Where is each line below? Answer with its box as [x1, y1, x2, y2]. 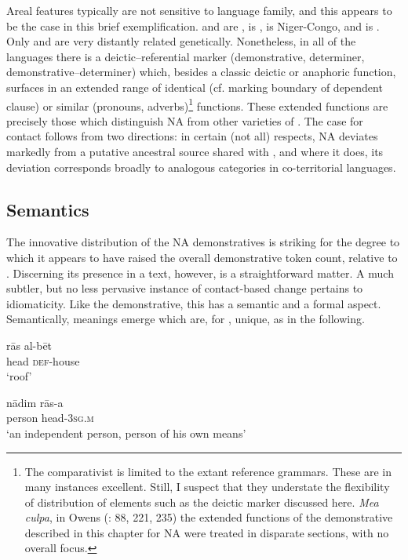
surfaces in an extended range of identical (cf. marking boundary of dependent [6, 78, 383, 95]
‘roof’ [6, 368, 32, 384]
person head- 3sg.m [6, 409, 94, 426]
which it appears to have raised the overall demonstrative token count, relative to [6, 249, 398, 265]
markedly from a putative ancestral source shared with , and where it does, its [6, 144, 384, 159]
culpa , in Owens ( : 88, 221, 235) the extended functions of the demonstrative [24, 509, 393, 525]
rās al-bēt [6, 336, 53, 353]
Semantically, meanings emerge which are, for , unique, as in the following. [6, 311, 365, 327]
